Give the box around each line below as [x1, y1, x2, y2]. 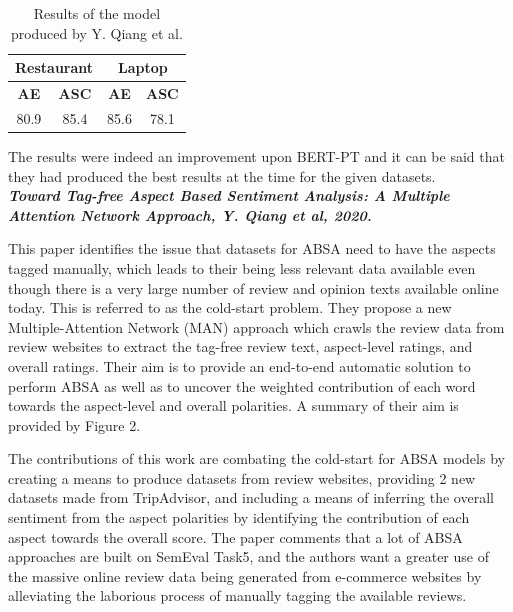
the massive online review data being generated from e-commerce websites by [8, 565, 482, 586]
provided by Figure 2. [8, 414, 141, 435]
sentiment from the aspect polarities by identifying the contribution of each [8, 507, 470, 528]
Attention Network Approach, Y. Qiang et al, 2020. [8, 204, 372, 225]
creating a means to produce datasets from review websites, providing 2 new [8, 467, 476, 488]
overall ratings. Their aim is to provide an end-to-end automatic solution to [8, 355, 471, 376]
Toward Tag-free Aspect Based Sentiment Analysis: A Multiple [8, 185, 450, 206]
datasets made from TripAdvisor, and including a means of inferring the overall [8, 487, 494, 508]
